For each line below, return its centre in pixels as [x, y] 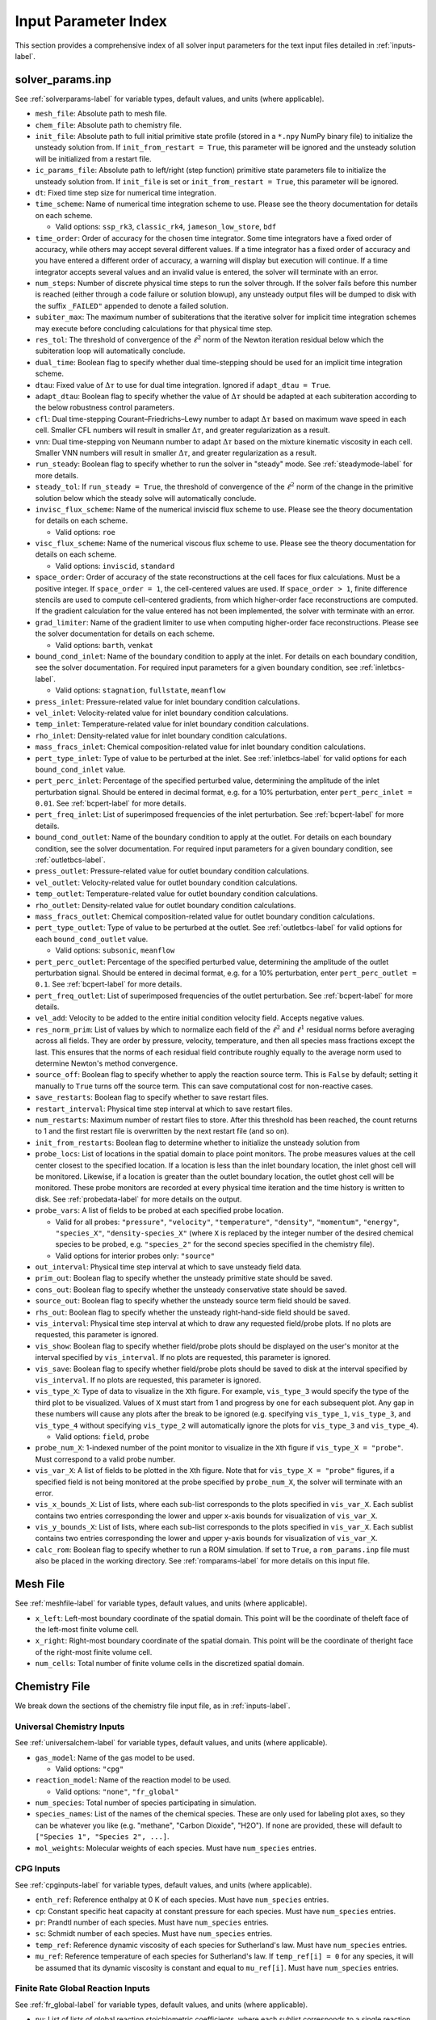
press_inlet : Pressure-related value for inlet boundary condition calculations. [168, 701]
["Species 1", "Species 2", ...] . [102, 1837]
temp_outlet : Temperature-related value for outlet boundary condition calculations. [176, 894]
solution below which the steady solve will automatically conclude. [146, 498]
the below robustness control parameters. [105, 407]
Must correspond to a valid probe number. [105, 1459]
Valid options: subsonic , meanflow [115, 950]
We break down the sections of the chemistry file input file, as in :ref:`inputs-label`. [153, 1706]
